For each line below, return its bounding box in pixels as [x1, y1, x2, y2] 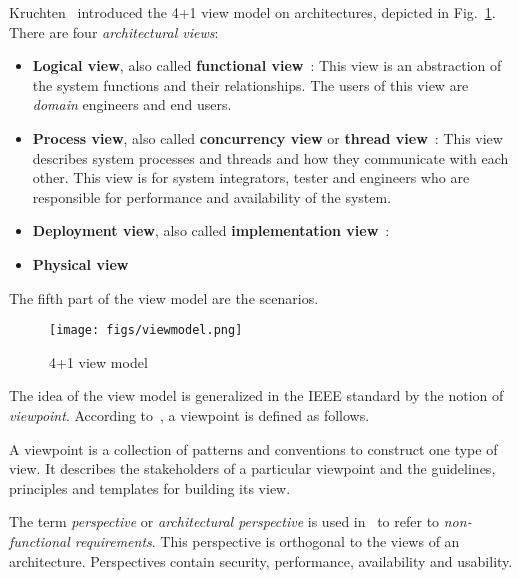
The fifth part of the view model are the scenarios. [9, 287, 319, 308]
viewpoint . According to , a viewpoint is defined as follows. [9, 404, 370, 425]
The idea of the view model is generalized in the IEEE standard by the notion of [9, 385, 504, 406]
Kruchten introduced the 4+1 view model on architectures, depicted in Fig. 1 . [9, 2, 496, 22]
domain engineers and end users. [32, 94, 232, 115]
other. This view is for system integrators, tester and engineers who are [32, 167, 470, 188]
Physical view [32, 253, 129, 274]
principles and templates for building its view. [9, 477, 291, 498]
